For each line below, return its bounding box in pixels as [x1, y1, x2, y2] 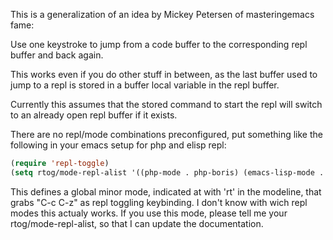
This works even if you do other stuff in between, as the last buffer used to [10, 69, 318, 80]
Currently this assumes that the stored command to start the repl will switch [10, 99, 323, 110]
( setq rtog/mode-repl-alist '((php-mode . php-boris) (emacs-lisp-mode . [10, 167, 325, 178]
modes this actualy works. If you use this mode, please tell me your [10, 207, 288, 219]
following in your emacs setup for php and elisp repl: [10, 139, 227, 151]
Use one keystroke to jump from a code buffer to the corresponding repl [10, 39, 308, 50]
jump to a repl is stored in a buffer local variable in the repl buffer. [10, 79, 280, 91]
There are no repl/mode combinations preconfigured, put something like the [10, 129, 323, 140]
